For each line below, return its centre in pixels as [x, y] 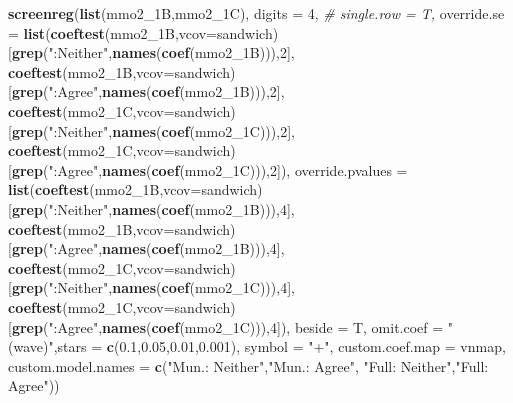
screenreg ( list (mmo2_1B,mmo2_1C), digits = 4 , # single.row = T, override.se [256, 13]
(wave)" [31, 346]
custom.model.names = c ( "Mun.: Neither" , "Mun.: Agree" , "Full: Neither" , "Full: [248, 365]
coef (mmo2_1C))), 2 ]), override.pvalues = [279, 169]
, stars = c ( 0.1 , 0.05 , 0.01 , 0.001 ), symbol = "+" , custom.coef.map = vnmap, [279, 346]
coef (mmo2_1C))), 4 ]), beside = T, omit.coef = [297, 326]
